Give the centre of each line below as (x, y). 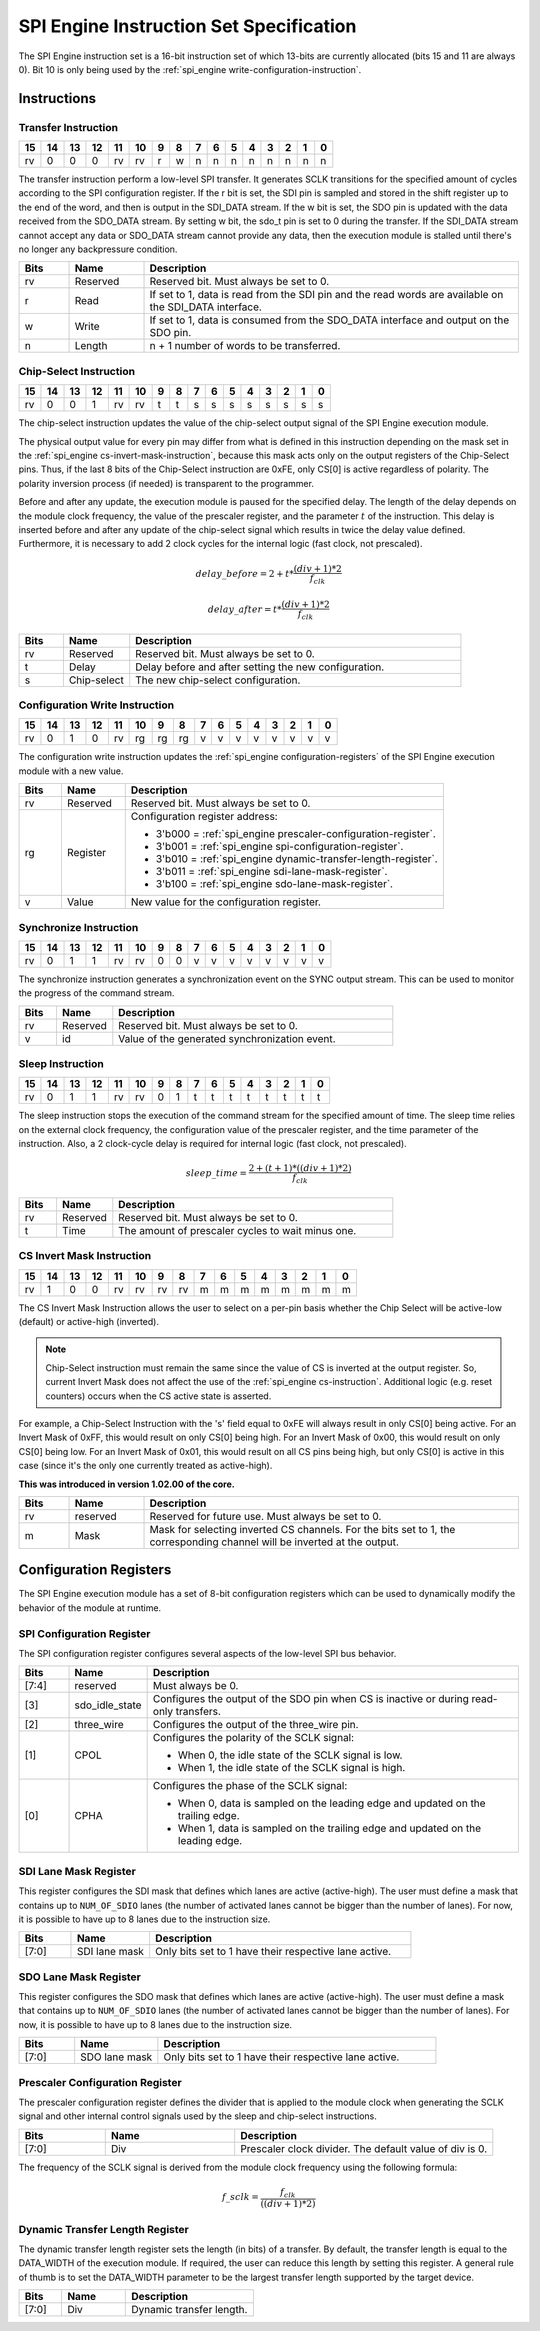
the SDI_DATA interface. (205, 307)
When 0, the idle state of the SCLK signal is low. (290, 1755)
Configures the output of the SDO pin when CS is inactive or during (311, 1699)
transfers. (198, 1712)
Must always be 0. (195, 1686)
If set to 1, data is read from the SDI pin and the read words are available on (326, 295)
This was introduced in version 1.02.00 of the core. (126, 1484)
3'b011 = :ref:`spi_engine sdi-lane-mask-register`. (271, 872)
